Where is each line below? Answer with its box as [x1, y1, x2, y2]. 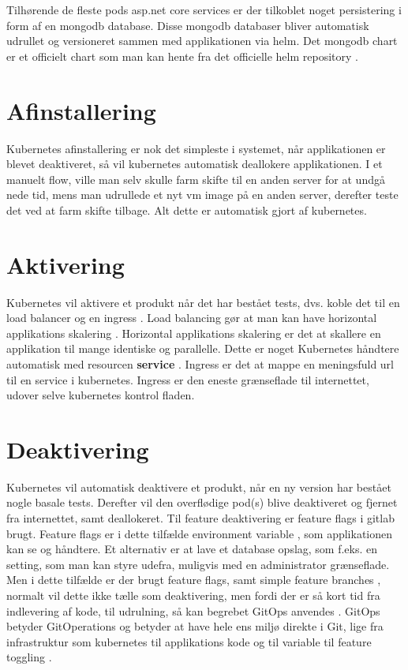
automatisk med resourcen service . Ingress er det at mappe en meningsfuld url [6, 355, 395, 372]
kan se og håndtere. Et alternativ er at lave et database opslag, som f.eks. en [6, 541, 378, 557]
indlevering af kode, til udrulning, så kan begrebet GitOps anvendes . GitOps [6, 602, 380, 619]
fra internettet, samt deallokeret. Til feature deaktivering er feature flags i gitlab [6, 510, 395, 526]
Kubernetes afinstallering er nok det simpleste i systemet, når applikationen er [6, 140, 386, 156]
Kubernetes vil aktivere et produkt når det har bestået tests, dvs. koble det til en [6, 294, 400, 310]
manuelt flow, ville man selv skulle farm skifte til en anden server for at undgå [6, 170, 385, 187]
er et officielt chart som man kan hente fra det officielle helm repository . [6, 47, 358, 64]
